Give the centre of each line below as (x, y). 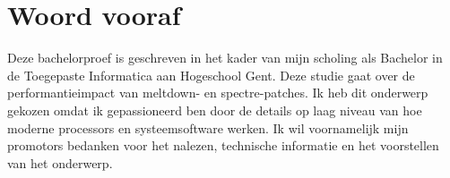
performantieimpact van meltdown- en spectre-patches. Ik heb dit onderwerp (218, 93)
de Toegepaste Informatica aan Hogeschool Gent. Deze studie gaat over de (211, 75)
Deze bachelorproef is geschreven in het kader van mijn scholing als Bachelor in (225, 58)
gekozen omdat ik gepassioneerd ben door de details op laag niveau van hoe (215, 110)
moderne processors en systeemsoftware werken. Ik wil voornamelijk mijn (208, 127)
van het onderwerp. (60, 162)
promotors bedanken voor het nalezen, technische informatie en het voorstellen (223, 145)
